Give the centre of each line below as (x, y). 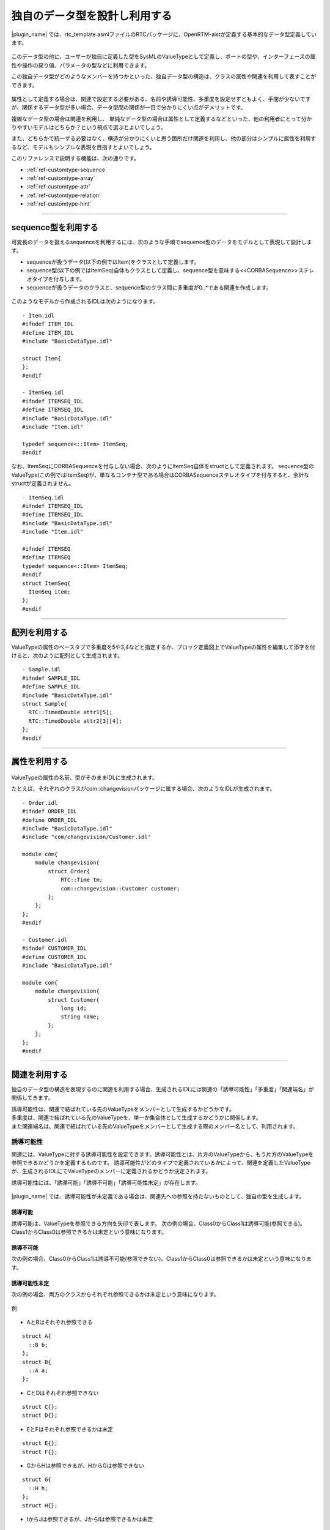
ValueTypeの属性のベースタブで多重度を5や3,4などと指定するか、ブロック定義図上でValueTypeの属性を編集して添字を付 (163, 647)
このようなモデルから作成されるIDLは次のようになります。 (85, 301)
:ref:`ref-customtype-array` (61, 178)
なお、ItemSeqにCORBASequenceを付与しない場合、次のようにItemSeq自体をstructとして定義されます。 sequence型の (163, 466)
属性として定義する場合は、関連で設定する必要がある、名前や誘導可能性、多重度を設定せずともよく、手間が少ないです (161, 99)
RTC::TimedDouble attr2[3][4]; (75, 721)
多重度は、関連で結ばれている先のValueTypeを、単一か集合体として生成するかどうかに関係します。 (137, 1118)
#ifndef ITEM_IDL (48, 324)
